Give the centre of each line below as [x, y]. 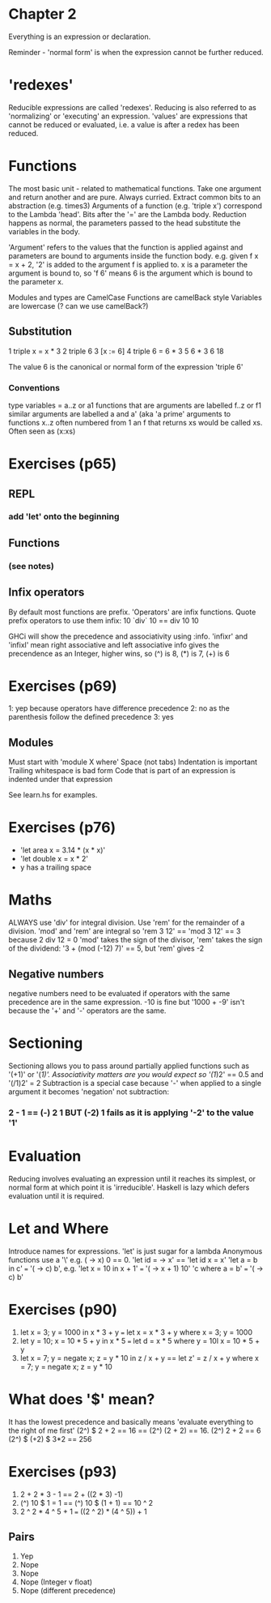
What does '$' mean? [82, 1399]
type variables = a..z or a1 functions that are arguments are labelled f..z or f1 [135, 405]
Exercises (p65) [63, 464]
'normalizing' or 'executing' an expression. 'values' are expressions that [128, 116]
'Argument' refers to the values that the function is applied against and [126, 247]
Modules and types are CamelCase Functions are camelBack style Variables [135, 297]
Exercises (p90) [63, 1309]
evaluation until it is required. [57, 1195]
